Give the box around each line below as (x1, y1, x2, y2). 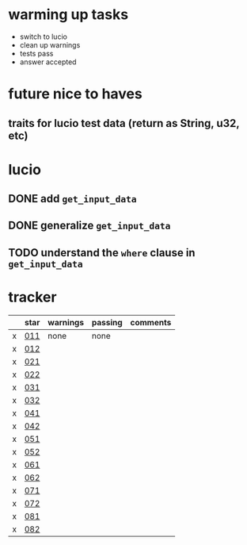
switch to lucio (19, 32, 67, 41)
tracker (8, 288, 57, 306)
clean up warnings (19, 40, 81, 49)
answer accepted (19, 57, 77, 67)
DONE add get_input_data (8, 192, 137, 205)
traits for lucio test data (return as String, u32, (8, 117, 240, 130)
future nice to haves (8, 85, 142, 103)
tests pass (19, 48, 54, 58)
